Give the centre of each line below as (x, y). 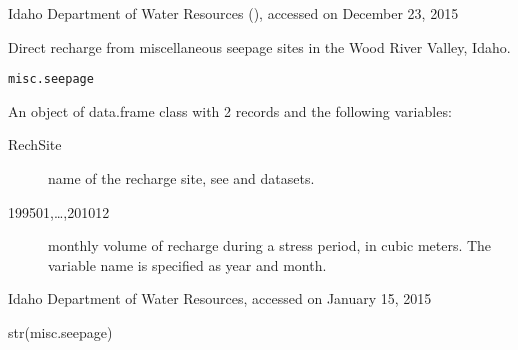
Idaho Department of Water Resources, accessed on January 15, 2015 (220, 298)
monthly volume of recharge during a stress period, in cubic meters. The (270, 245)
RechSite (35, 144)
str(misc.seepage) (60, 332)
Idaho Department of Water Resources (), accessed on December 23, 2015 (233, 13)
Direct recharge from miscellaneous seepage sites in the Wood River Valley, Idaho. (259, 46)
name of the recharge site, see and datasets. (181, 178)
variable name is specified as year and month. (187, 264)
